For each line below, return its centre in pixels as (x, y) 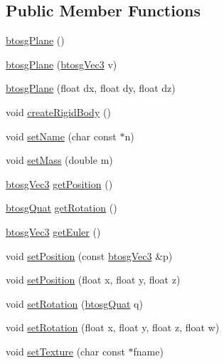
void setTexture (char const (65, 351)
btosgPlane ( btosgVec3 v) (62, 64)
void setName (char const (61, 136)
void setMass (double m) (59, 160)
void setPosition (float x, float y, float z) (93, 280)
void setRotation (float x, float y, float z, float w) (113, 327)
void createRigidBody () (58, 111)
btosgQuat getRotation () (62, 208)
